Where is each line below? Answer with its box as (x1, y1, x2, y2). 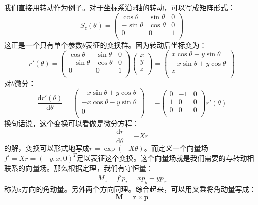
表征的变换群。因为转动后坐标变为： (85, 39, 207, 50)
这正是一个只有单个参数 (4, 39, 82, 50)
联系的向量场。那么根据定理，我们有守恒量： (4, 162, 153, 173)
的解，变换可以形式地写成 (4, 143, 89, 153)
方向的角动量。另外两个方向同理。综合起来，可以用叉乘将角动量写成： (21, 184, 256, 194)
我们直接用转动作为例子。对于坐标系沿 (4, 2, 132, 12)
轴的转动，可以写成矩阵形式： (135, 2, 235, 12)
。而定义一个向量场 (144, 143, 208, 153)
